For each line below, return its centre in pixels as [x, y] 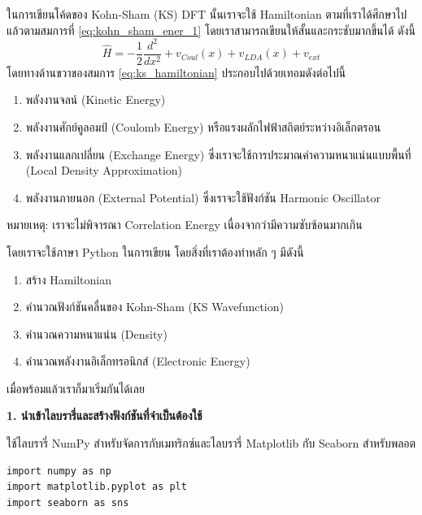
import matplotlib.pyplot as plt [97, 487]
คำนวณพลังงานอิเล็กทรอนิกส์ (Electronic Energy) [138, 361]
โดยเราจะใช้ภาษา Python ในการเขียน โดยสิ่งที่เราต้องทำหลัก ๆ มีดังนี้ [155, 251]
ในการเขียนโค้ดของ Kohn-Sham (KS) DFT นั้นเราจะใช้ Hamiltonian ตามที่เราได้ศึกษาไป [207, 14]
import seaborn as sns [68, 502]
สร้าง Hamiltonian [68, 279]
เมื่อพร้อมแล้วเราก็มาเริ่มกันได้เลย [76, 388]
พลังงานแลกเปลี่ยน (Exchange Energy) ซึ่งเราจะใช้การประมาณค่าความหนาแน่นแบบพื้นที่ [218, 154]
